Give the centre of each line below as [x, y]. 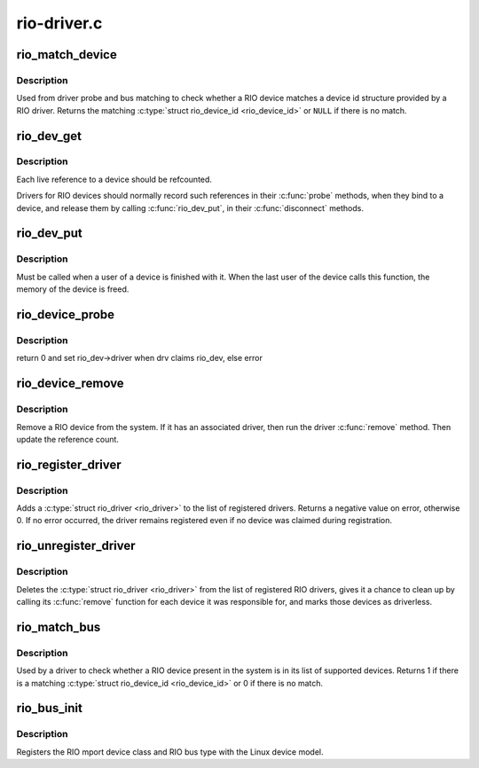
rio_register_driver [69, 464]
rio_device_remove [70, 384]
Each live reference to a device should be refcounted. [114, 179]
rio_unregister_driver [76, 546]
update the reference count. [68, 439]
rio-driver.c [59, 23]
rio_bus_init [50, 708]
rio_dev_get [49, 136]
